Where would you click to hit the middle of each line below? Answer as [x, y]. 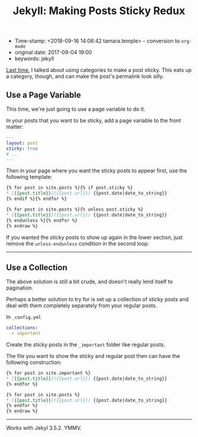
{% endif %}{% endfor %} [37, 199]
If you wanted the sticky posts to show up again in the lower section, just [94, 237]
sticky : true [22, 149]
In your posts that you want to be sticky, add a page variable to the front [94, 120]
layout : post [22, 143]
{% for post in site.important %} [49, 373]
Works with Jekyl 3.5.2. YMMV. [44, 428]
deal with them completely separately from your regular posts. [82, 305]
